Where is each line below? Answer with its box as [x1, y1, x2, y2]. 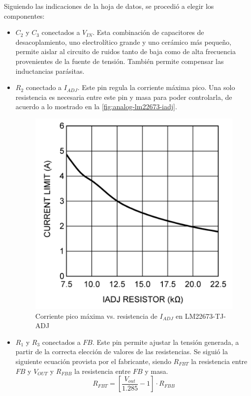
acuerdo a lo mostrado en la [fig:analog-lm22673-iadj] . [15, 101, 177, 112]
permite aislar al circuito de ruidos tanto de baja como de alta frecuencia [15, 46, 236, 57]
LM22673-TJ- [185, 310, 226, 321]
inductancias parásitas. [15, 65, 85, 76]
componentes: [4, 10, 45, 21]
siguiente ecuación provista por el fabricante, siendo [15, 356, 171, 366]
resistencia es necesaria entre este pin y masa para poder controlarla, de [15, 91, 232, 102]
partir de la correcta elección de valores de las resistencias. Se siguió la [15, 346, 228, 357]
